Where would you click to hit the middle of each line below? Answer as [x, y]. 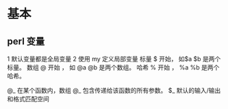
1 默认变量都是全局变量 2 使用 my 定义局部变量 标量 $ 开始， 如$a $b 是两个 [114, 59]
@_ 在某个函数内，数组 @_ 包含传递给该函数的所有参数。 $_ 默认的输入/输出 [114, 90]
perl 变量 [26, 41]
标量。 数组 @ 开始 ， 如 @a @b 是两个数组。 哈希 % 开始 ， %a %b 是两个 [113, 67]
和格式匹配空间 [28, 99]
